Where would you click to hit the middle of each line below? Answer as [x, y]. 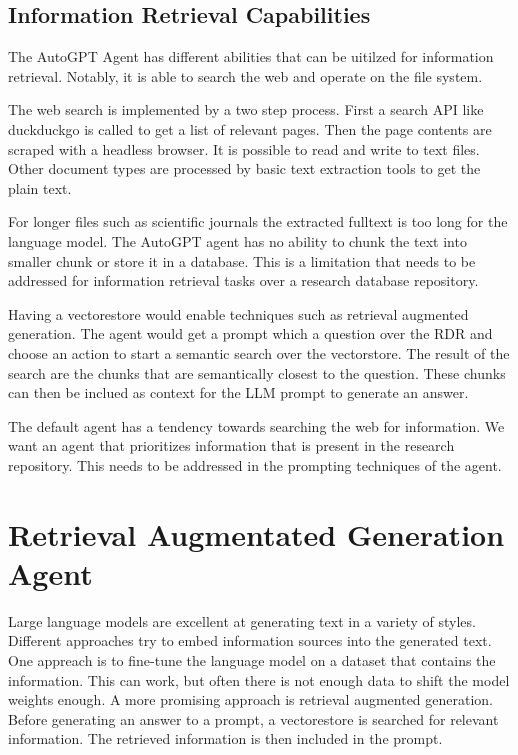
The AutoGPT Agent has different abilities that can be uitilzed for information [251, 56]
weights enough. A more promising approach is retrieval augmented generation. [251, 699]
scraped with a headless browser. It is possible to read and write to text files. [244, 148]
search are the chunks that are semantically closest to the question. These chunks [257, 372]
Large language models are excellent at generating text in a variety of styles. [242, 620]
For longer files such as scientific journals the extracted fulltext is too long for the [258, 221]
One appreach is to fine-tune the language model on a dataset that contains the [252, 659]
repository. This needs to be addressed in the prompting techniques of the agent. [255, 464]
